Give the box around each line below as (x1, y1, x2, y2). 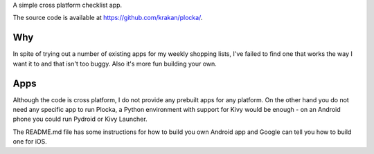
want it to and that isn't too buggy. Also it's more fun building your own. (12, 59, 217, 68)
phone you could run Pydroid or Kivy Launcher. (12, 115, 148, 124)
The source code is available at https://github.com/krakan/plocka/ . (12, 14, 203, 22)
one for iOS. (12, 137, 48, 146)
